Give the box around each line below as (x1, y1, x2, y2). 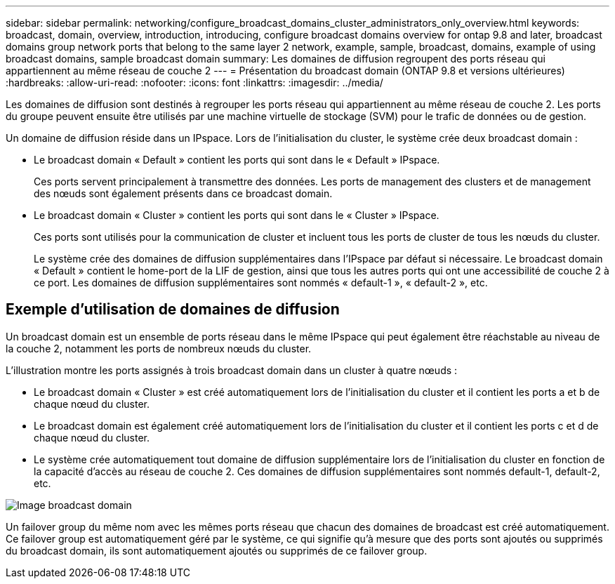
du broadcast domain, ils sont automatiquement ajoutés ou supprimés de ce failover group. (6, 544, 428, 557)
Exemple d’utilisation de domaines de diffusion (6, 300, 340, 319)
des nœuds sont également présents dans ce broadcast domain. (34, 187, 333, 199)
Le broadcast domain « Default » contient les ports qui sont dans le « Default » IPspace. (34, 154, 440, 166)
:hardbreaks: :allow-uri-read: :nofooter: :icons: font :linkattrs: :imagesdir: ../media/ (6, 77, 383, 88)
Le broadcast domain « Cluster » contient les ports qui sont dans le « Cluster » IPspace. (34, 209, 439, 221)
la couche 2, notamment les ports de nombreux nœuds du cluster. (6, 342, 312, 354)
